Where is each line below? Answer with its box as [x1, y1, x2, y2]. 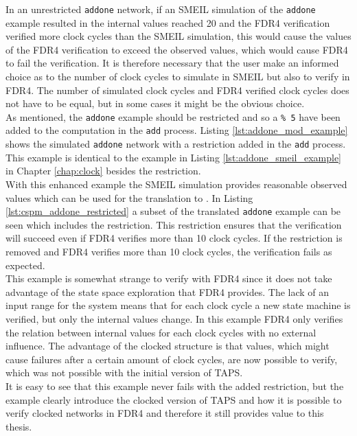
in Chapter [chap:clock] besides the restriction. [5, 163, 201, 178]
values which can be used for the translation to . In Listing [5, 190, 253, 205]
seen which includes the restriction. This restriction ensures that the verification [5, 217, 342, 231]
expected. [5, 257, 45, 272]
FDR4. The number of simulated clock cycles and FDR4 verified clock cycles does [5, 82, 349, 97]
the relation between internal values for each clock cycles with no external [5, 325, 316, 339]
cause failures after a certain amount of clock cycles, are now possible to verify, [5, 352, 338, 366]
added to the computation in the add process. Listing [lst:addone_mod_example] [5, 123, 348, 137]
